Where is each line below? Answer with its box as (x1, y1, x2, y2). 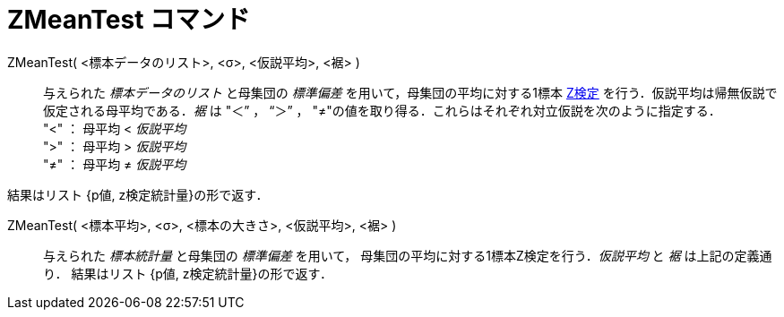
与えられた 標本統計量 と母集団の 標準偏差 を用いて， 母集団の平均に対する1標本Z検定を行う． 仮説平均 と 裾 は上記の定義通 (43, 247, 772, 263)
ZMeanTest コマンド (7, 4, 251, 35)
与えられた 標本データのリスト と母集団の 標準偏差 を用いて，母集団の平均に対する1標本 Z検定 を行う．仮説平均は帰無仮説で (43, 84, 778, 100)
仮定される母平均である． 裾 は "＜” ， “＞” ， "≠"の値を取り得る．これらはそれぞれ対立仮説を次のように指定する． (43, 102, 721, 118)
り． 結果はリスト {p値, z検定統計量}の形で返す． (43, 265, 332, 281)
